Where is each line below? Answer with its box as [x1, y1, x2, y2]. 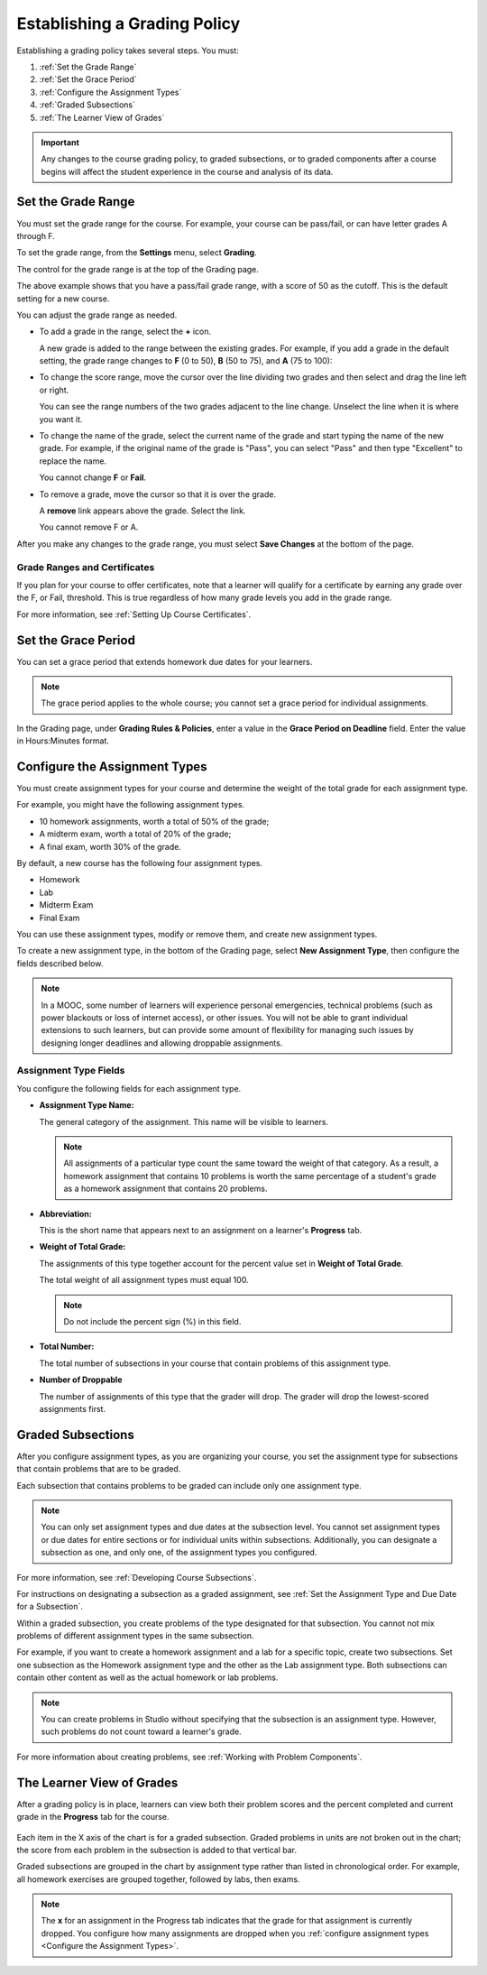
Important [41, 136, 80, 148]
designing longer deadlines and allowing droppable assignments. [41, 1038, 283, 1048]
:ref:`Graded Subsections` [39, 99, 135, 110]
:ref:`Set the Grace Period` [39, 74, 137, 85]
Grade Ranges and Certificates [16, 560, 155, 573]
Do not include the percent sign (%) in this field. [63, 1315, 242, 1326]
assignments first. [39, 1403, 106, 1414]
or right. [39, 384, 69, 395]
